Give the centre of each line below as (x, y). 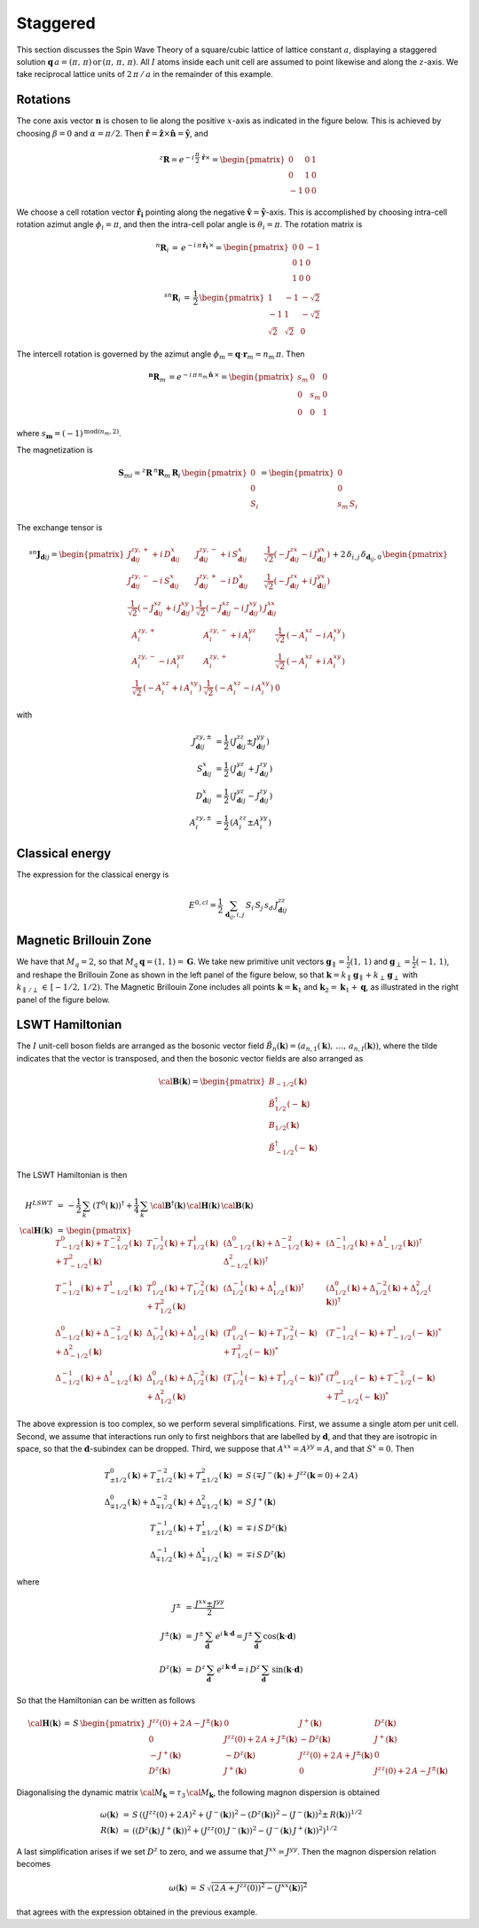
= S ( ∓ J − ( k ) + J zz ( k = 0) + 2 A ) (297, 1474)
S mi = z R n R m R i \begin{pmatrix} (183, 473)
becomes (33, 1864)
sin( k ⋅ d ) (287, 1669)
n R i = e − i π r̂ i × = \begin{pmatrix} (222, 247)
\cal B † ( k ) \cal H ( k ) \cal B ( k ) (202, 1204)
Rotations (43, 100)
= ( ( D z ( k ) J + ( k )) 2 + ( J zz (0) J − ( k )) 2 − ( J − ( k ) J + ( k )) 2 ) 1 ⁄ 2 (230, 1830)
